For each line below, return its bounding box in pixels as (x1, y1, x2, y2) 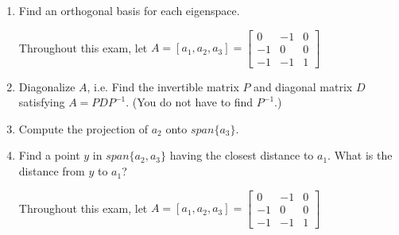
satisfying (18, 94, 65, 110)
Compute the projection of (18, 120, 149, 137)
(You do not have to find (132, 94, 254, 110)
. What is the (327, 147, 393, 164)
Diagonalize (18, 78, 76, 94)
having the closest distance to (169, 147, 314, 164)
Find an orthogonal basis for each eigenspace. (18, 2, 240, 18)
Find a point (18, 147, 80, 164)
